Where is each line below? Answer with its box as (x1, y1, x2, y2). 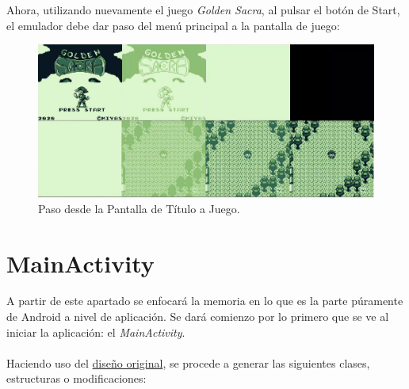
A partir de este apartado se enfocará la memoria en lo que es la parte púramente (6, 292, 403, 309)
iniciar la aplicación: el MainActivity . (6, 323, 185, 340)
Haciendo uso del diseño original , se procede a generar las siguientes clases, (6, 354, 370, 371)
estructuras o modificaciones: (6, 370, 147, 387)
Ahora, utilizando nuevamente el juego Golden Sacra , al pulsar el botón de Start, (6, 2, 400, 17)
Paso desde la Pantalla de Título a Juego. (38, 200, 240, 216)
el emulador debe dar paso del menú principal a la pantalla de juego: (6, 17, 340, 33)
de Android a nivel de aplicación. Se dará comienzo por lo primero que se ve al (6, 308, 389, 325)
